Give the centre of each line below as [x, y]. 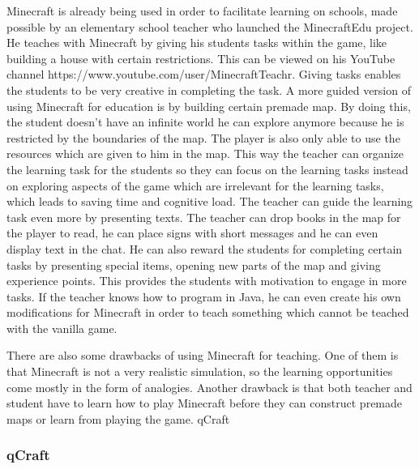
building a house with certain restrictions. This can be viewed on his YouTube [201, 58]
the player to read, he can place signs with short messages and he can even [192, 233]
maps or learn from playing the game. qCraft [118, 418]
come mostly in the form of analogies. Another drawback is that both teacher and [209, 387]
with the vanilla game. [62, 328]
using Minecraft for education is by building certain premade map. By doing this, [209, 106]
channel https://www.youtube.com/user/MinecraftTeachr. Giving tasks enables [204, 74]
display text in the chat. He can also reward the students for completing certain [205, 248]
